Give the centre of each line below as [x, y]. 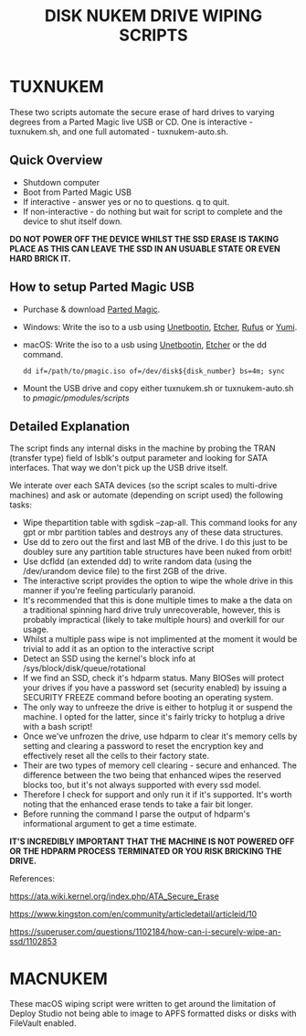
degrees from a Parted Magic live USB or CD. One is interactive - [132, 122]
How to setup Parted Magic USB [102, 288]
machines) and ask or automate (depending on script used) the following [146, 496]
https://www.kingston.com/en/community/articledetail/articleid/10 [133, 914]
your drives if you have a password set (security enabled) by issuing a [155, 688]
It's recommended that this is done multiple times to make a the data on [158, 601]
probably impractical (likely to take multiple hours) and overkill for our [153, 620]
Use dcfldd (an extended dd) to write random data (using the [137, 561]
